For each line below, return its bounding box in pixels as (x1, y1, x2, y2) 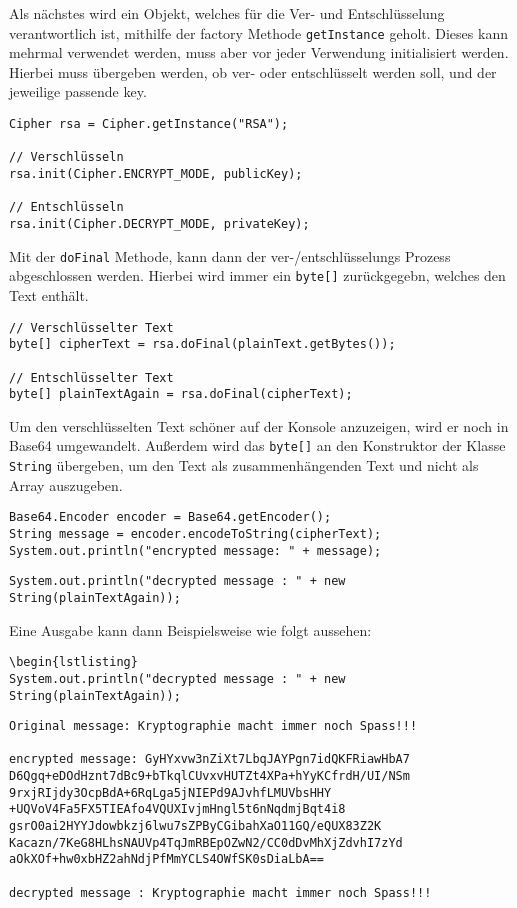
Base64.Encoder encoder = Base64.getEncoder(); (9, 510, 332, 525)
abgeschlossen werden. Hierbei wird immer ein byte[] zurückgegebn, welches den (9, 265, 506, 286)
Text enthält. (9, 284, 89, 305)
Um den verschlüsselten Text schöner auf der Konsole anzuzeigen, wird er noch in (9, 415, 509, 436)
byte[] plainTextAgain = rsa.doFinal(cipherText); (9, 387, 353, 402)
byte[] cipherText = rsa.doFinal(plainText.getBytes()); (9, 337, 396, 352)
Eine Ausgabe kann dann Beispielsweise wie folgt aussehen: (9, 619, 372, 640)
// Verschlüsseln (9, 150, 124, 165)
